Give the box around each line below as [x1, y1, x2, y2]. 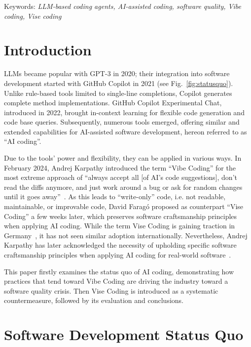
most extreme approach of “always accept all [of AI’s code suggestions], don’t [4, 172, 237, 182]
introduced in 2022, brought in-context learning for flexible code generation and [4, 107, 245, 117]
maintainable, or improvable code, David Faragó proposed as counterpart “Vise [4, 201, 244, 212]
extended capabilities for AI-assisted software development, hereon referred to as [4, 126, 247, 136]
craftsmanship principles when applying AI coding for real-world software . [4, 250, 231, 260]
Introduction [4, 40, 92, 60]
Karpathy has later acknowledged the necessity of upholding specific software [4, 240, 237, 250]
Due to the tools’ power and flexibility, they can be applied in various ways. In [4, 153, 242, 163]
